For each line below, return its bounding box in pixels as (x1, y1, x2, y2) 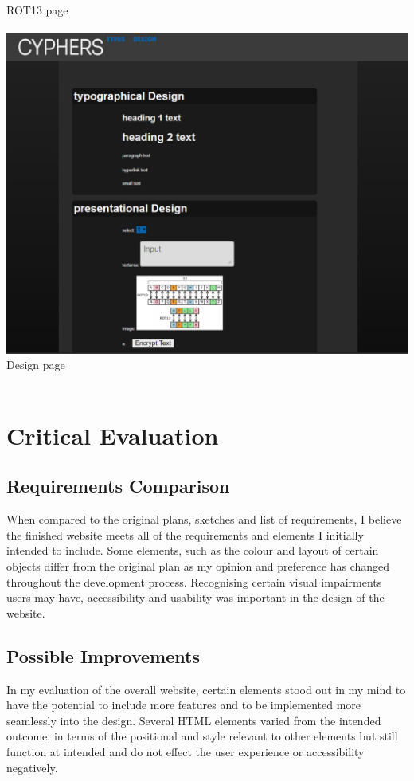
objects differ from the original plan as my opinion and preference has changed (6, 557, 390, 574)
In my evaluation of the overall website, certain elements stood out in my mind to (6, 681, 406, 697)
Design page (6, 356, 65, 373)
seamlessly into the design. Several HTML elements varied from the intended (6, 712, 381, 728)
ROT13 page (6, 2, 68, 18)
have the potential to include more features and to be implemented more (6, 697, 361, 713)
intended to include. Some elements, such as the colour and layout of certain (6, 542, 379, 559)
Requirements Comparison (6, 473, 230, 498)
